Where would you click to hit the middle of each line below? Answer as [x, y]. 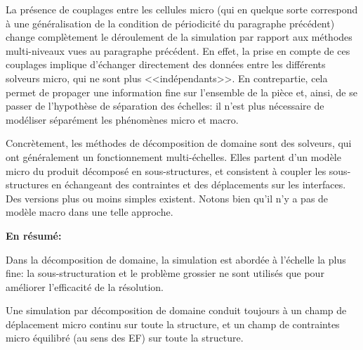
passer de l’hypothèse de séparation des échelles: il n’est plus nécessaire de [165, 106]
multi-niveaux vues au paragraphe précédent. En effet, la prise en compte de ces [178, 50]
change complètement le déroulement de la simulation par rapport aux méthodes [179, 37]
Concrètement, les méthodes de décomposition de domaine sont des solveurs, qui [179, 143]
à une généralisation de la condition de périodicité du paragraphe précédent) [170, 23]
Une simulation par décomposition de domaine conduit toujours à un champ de [176, 310]
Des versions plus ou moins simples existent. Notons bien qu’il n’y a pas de [167, 198]
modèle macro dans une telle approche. [90, 212]
